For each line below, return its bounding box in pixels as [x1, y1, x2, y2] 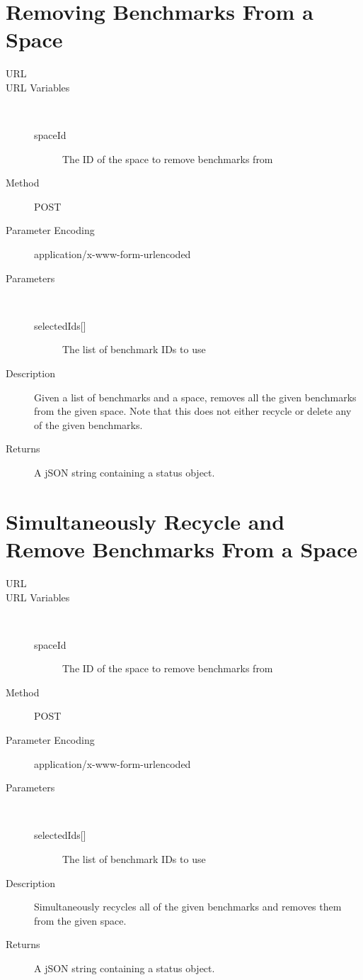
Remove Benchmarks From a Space [6, 534, 357, 563]
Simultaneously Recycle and [6, 506, 285, 535]
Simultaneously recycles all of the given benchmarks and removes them [34, 899, 342, 914]
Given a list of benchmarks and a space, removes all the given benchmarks [34, 389, 357, 404]
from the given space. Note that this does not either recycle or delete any [34, 403, 352, 418]
